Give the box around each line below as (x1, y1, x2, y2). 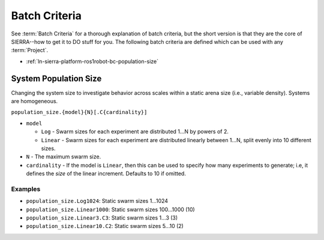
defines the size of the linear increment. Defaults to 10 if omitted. (26, 170, 186, 177)
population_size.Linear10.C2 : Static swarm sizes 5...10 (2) (26, 223, 184, 230)
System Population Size (11, 73, 102, 83)
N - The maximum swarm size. (26, 153, 101, 160)
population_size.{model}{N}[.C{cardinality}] (11, 109, 148, 116)
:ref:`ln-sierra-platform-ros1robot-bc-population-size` (26, 58, 159, 65)
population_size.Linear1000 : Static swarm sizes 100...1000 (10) (26, 206, 195, 213)
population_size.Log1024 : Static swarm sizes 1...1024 (26, 197, 168, 205)
